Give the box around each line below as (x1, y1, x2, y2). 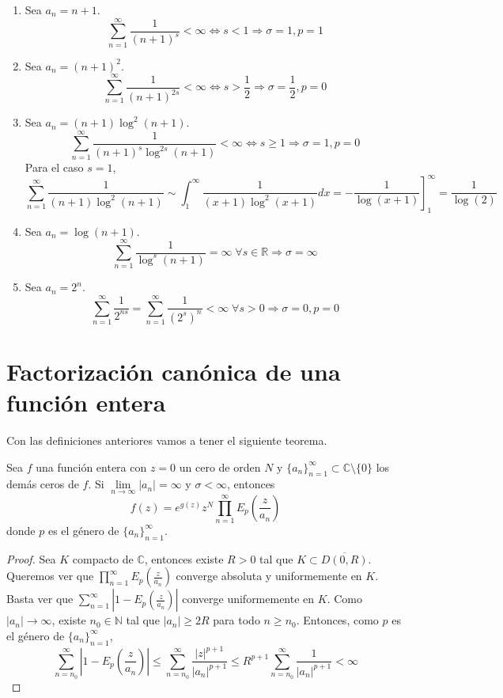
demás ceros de (6, 476, 79, 492)
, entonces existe (144, 550, 224, 567)
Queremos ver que (6, 567, 94, 584)
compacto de (72, 550, 134, 567)
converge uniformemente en (182, 590, 315, 607)
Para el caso (25, 158, 84, 175)
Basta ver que (6, 590, 74, 607)
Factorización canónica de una (6, 355, 341, 387)
